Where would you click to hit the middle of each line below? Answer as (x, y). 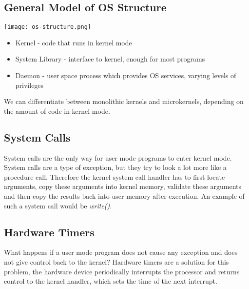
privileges (29, 85)
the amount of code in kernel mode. (57, 111)
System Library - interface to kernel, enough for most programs (110, 59)
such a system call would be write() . (58, 205)
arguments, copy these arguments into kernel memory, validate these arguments (123, 186)
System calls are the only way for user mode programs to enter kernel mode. (118, 157)
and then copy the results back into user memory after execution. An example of (124, 196)
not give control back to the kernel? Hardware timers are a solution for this (116, 261)
